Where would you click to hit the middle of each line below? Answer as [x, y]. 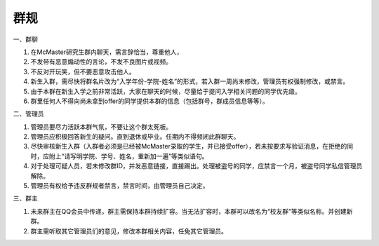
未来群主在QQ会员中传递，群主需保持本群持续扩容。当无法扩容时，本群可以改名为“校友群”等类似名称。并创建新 [192, 211]
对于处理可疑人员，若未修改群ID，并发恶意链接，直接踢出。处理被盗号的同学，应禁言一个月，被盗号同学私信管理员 [197, 166]
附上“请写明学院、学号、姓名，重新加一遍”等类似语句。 [128, 156]
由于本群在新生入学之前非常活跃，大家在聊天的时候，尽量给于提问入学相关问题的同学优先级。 [166, 91]
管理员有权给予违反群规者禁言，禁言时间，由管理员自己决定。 [120, 186]
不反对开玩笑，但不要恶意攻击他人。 [83, 71]
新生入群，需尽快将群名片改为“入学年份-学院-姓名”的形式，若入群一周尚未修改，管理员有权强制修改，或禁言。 [190, 81]
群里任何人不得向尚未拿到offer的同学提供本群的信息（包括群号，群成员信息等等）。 [150, 101]
